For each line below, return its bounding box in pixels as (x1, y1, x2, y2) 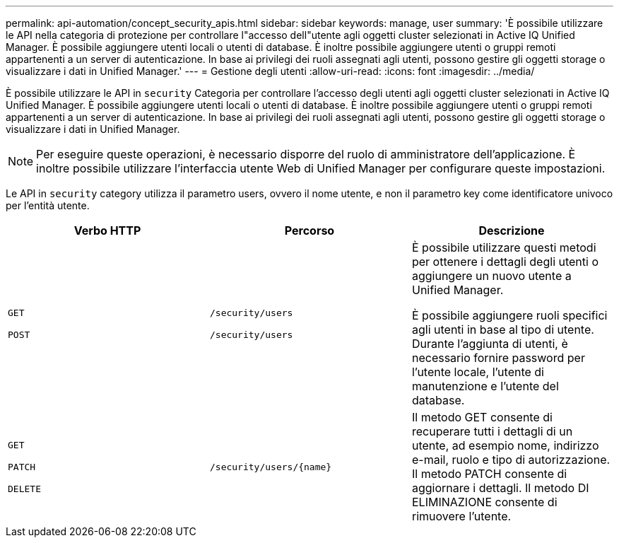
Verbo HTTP (73, 223, 141, 238)
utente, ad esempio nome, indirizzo (411, 438, 599, 452)
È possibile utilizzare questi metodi (411, 240, 596, 255)
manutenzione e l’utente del (411, 379, 559, 393)
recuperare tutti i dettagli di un (411, 424, 573, 438)
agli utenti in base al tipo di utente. (411, 322, 594, 337)
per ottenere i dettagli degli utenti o (411, 255, 599, 269)
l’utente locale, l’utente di (411, 365, 544, 379)
